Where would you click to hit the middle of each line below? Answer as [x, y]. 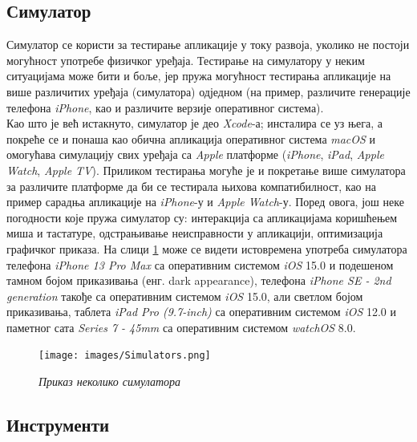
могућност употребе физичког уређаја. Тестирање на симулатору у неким [186, 60]
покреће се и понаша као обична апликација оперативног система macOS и [191, 138]
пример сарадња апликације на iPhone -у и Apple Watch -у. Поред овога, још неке [205, 202]
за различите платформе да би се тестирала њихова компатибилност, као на [191, 186]
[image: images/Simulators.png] [125, 356]
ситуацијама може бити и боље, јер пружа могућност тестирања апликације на [199, 76]
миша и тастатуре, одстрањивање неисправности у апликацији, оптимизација [195, 233]
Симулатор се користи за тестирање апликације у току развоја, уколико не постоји [208, 45]
